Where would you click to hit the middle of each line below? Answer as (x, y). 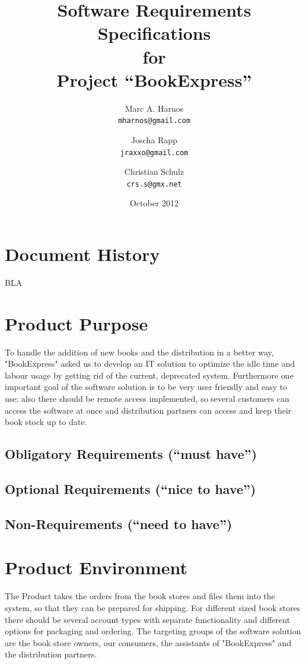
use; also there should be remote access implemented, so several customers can (147, 399)
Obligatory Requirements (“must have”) (131, 454)
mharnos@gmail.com (154, 121)
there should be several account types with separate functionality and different (148, 619)
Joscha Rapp (154, 139)
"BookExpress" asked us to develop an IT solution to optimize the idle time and (150, 364)
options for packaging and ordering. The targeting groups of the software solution (153, 631)
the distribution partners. (51, 654)
